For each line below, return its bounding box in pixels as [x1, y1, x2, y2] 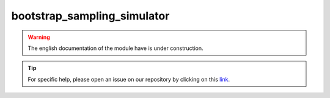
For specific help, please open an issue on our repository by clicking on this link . [28, 75, 230, 83]
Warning [28, 33, 50, 41]
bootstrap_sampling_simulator [11, 9, 170, 23]
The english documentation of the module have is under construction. [28, 44, 204, 52]
